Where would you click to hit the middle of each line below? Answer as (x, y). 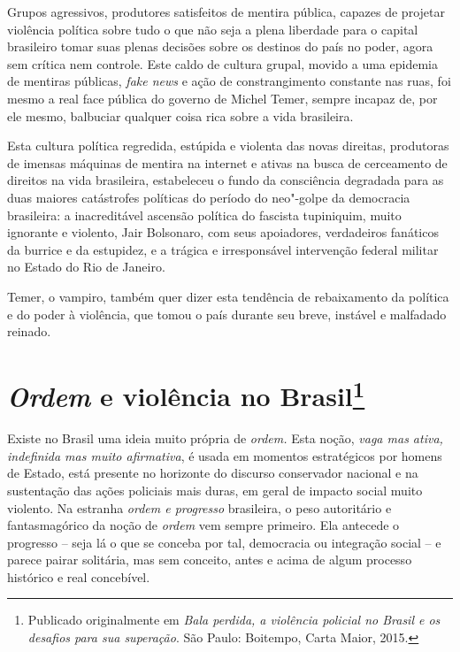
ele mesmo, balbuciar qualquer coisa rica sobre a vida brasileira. (180, 115)
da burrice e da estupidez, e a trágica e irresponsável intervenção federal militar (223, 249)
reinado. (29, 331)
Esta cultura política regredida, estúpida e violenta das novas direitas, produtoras (228, 146)
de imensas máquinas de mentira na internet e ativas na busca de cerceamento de (227, 162)
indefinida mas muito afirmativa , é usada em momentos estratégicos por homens (225, 455)
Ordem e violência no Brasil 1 (186, 394)
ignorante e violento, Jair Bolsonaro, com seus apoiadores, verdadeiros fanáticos (223, 232)
